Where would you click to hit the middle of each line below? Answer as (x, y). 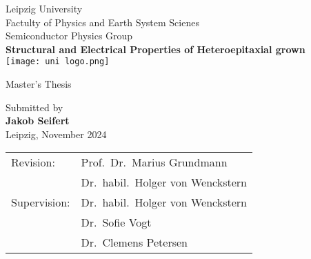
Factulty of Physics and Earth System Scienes (102, 22)
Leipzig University (44, 8)
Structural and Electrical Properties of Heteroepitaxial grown (155, 49)
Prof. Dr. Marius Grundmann (154, 162)
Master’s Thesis (39, 84)
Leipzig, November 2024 (56, 134)
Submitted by (34, 107)
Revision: (33, 162)
